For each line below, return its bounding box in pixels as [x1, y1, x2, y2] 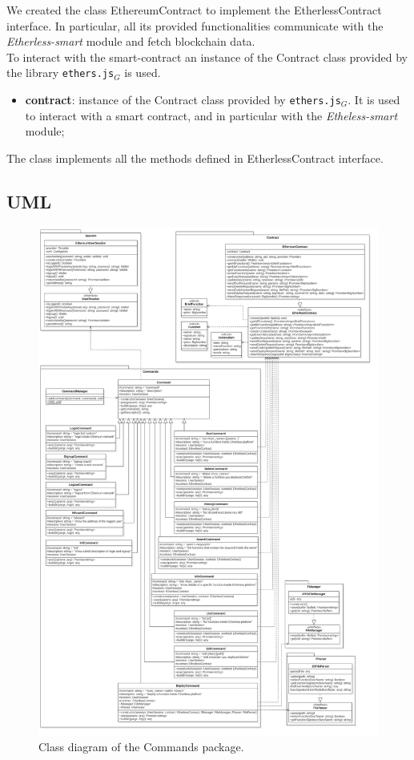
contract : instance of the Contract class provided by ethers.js [25, 91, 341, 108]
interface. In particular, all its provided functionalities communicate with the [6, 17, 384, 34]
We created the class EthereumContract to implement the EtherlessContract [6, 2, 382, 18]
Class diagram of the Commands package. [38, 738, 244, 755]
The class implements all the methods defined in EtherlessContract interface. [6, 149, 384, 166]
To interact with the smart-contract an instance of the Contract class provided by [6, 48, 408, 65]
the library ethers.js [6, 64, 115, 81]
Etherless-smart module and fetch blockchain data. [6, 33, 255, 50]
